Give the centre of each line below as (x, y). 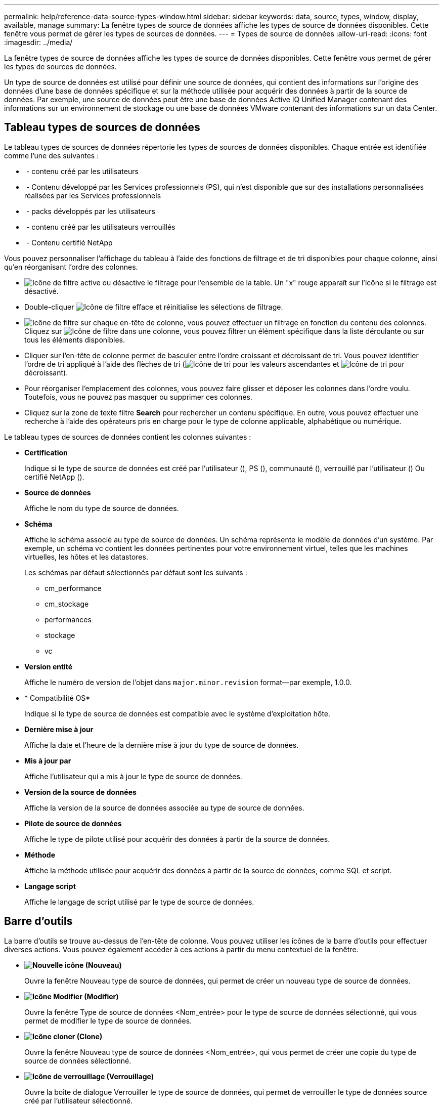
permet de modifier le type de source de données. (108, 1021)
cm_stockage (67, 604)
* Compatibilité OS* (57, 698)
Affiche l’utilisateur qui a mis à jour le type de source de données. (133, 776)
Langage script (50, 886)
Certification (46, 452)
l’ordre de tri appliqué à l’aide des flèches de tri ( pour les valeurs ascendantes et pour (214, 364)
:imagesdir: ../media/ (38, 42)
